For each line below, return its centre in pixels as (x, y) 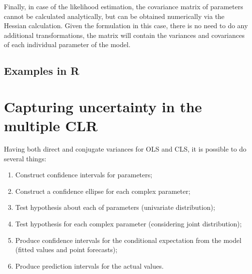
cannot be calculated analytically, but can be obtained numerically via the (114, 16)
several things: (25, 158)
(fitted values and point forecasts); (66, 249)
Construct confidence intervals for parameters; (84, 175)
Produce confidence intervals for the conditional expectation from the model (128, 240)
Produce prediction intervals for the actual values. (89, 265)
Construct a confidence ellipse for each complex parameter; (103, 191)
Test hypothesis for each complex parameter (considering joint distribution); (128, 224)
